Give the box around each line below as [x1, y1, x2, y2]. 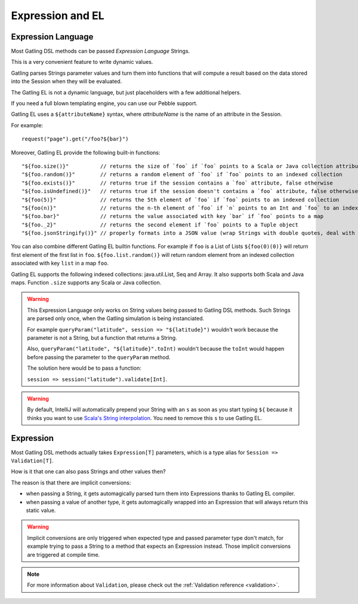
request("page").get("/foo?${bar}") [21, 136, 129, 143]
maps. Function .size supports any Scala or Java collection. [11, 279, 162, 286]
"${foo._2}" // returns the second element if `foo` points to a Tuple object [21, 221, 298, 228]
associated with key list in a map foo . [11, 260, 109, 267]
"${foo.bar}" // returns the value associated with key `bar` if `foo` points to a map [21, 213, 324, 220]
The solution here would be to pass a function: [27, 364, 141, 372]
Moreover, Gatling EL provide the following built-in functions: [11, 149, 161, 156]
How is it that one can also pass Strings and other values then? [11, 468, 166, 475]
